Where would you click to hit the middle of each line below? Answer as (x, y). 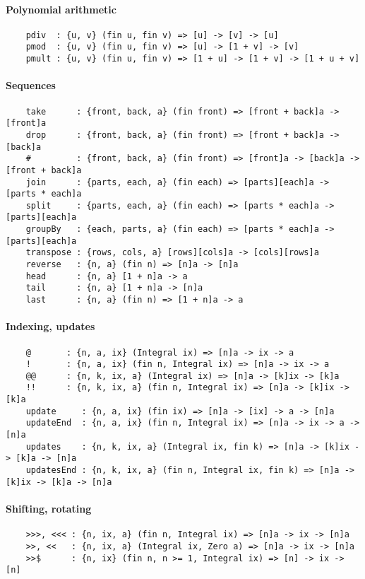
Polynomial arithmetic (61, 9)
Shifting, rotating (49, 508)
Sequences (31, 85)
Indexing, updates (50, 326)
